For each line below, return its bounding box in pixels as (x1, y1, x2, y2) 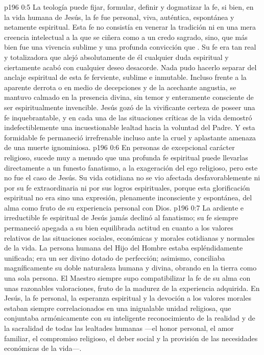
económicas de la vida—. (4, 343, 82, 353)
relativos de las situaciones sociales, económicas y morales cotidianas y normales (4, 232, 255, 243)
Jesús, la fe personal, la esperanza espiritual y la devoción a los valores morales (4, 293, 251, 303)
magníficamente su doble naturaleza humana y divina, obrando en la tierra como (4, 262, 257, 273)
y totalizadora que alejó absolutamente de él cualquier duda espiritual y (4, 51, 229, 62)
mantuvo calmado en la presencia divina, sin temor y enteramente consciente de (4, 92, 254, 102)
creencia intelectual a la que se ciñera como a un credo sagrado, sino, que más (4, 31, 248, 42)
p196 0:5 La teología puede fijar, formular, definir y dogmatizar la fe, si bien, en (4, 2, 254, 12)
